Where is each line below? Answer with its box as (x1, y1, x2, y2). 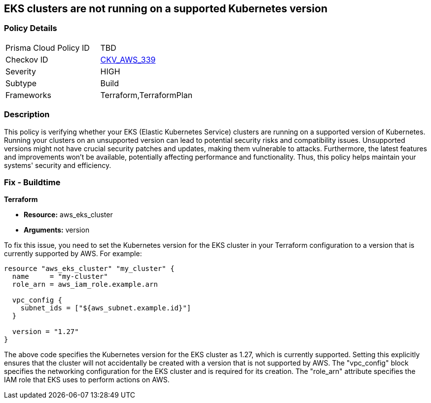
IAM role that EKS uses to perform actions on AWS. (4, 375, 170, 384)
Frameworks (5, 90, 51, 100)
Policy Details (4, 23, 57, 34)
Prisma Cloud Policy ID (5, 42, 90, 53)
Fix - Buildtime (4, 177, 61, 187)
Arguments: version (24, 226, 90, 235)
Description (4, 109, 50, 120)
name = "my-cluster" (12, 272, 108, 281)
